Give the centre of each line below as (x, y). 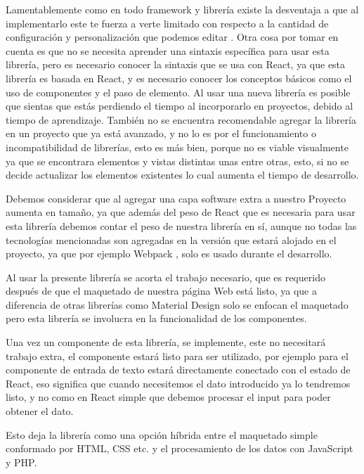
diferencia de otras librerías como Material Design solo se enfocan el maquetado (177, 304)
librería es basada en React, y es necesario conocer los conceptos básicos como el (179, 78)
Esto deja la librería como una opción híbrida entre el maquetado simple (162, 434)
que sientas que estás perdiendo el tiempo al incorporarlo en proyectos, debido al (180, 106)
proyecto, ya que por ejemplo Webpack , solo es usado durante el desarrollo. (169, 254)
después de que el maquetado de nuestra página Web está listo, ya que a (161, 291)
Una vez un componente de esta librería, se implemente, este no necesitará (166, 342)
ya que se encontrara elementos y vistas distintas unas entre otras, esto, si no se (177, 161)
